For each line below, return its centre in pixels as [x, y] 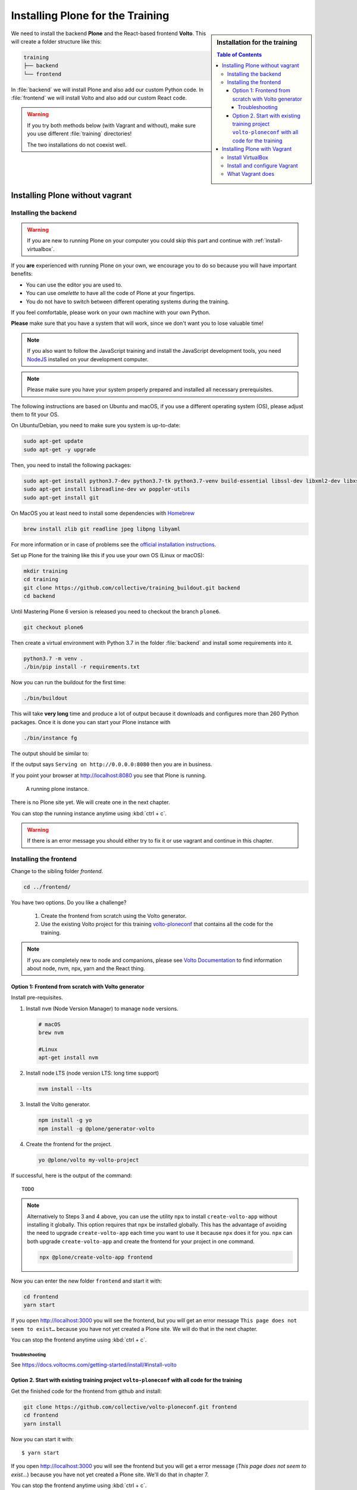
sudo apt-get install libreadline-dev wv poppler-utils [107, 489]
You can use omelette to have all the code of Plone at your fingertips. [111, 293]
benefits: [22, 274]
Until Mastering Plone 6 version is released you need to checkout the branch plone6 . [116, 611]
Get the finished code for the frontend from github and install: [86, 1391]
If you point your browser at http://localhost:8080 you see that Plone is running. [109, 775]
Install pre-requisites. [37, 998]
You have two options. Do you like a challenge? [69, 902]
